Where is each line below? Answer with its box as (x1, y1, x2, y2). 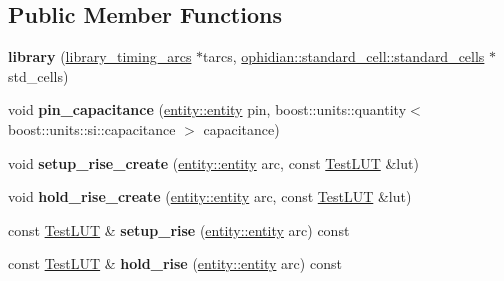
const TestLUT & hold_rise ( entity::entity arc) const (8, 253, 342, 274)
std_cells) (8, 65, 69, 86)
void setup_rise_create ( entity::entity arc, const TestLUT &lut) (8, 152, 419, 173)
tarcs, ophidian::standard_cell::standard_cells (203, 46, 485, 67)
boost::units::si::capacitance (8, 118, 176, 139)
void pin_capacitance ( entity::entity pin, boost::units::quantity (8, 99, 407, 120)
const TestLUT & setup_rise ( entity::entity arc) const (8, 219, 350, 240)
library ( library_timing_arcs (8, 46, 192, 67)
